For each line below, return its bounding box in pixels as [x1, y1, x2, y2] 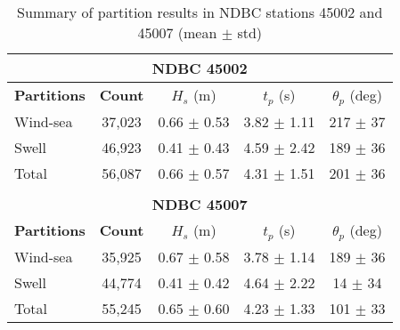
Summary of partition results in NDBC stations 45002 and [17, 2, 383, 22]
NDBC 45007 [151, 193, 248, 214]
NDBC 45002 [151, 58, 248, 78]
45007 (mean [137, 22, 217, 43]
